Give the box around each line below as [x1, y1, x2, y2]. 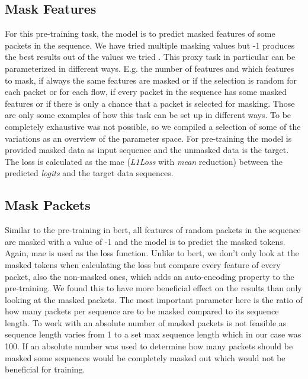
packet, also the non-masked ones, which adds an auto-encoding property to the [5, 270, 294, 282]
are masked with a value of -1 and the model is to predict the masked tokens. [5, 235, 285, 247]
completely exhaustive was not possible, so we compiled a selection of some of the [5, 120, 301, 132]
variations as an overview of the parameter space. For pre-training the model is [5, 132, 292, 144]
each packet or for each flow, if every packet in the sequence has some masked [5, 85, 287, 98]
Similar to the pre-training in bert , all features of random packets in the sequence [5, 224, 301, 236]
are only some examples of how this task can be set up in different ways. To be [5, 109, 291, 121]
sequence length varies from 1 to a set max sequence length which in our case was [5, 328, 301, 340]
